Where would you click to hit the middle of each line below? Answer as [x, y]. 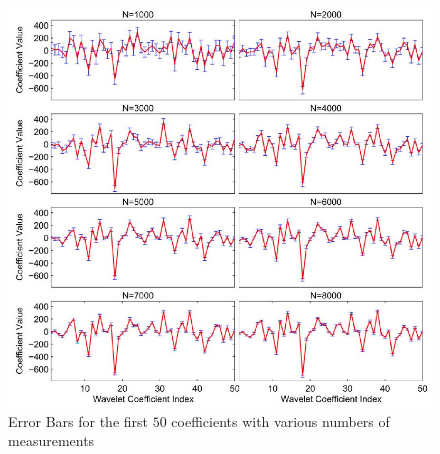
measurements [51, 440]
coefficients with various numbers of [280, 420]
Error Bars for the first [78, 420]
